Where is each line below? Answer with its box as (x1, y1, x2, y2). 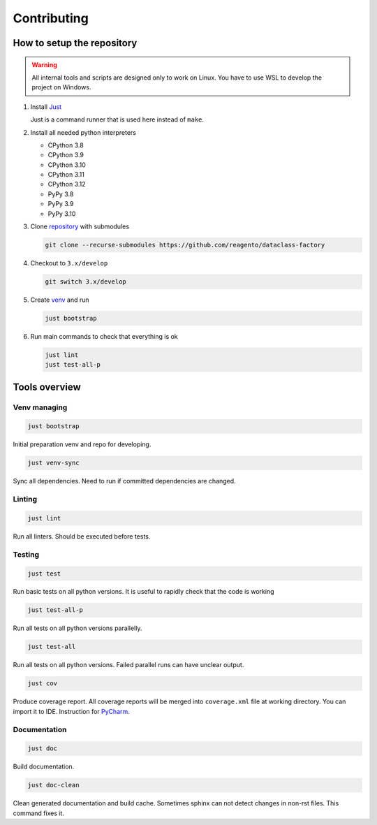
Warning (31, 60, 57, 69)
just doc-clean (27, 781, 80, 789)
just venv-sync (27, 459, 80, 467)
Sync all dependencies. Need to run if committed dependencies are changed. (13, 477, 237, 485)
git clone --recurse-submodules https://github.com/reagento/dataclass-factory (45, 241, 325, 249)
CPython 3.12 (47, 180, 87, 189)
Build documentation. (13, 762, 75, 771)
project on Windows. (31, 83, 91, 92)
